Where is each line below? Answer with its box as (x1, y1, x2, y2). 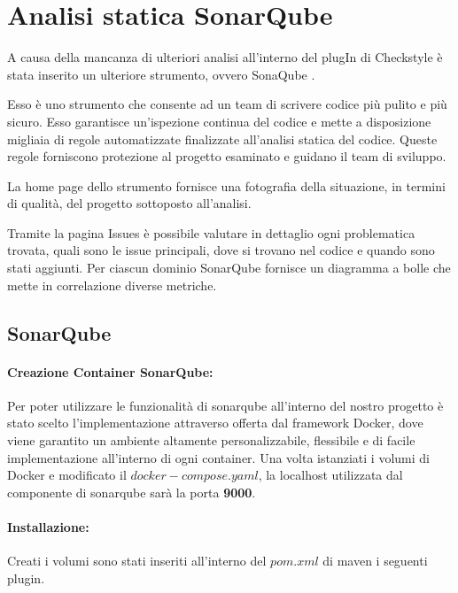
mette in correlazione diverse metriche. (7, 275, 217, 294)
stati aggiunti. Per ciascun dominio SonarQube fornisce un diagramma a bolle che (7, 258, 451, 277)
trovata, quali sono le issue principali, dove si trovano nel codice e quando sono (7, 241, 435, 259)
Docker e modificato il (7, 466, 127, 484)
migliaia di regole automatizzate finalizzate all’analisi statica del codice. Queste (7, 129, 438, 148)
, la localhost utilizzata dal (258, 466, 403, 484)
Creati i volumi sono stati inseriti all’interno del (7, 551, 267, 570)
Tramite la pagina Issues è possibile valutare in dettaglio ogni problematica (7, 223, 415, 242)
